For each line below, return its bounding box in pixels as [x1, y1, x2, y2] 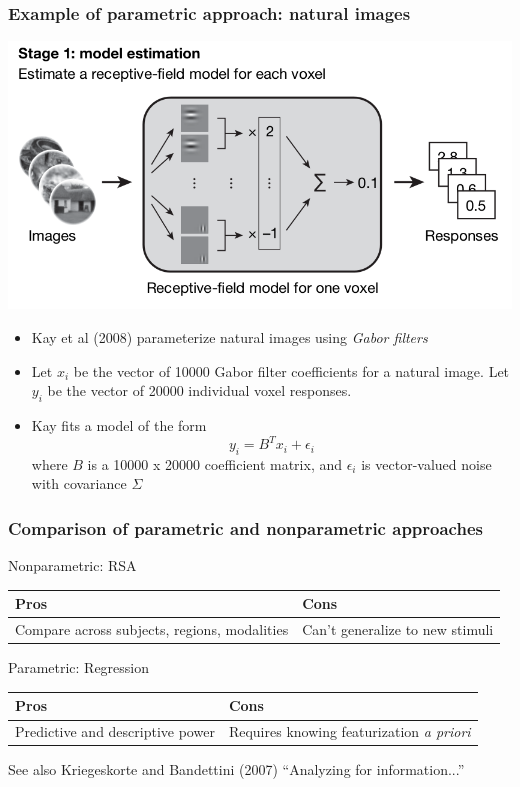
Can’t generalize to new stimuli [302, 619, 494, 640]
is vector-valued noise [361, 453, 492, 474]
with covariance [31, 473, 127, 494]
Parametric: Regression [8, 657, 150, 678]
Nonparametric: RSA [8, 555, 137, 576]
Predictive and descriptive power [15, 721, 215, 742]
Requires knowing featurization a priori [228, 721, 471, 742]
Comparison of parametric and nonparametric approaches [8, 515, 483, 540]
